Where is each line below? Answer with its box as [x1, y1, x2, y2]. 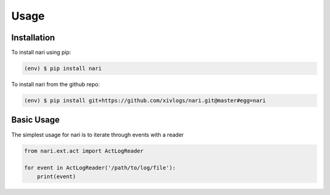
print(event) [37, 173, 76, 180]
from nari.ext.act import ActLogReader [24, 147, 144, 154]
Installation [11, 32, 55, 43]
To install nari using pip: [11, 49, 71, 56]
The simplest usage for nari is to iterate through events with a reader [11, 131, 184, 138]
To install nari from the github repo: [11, 81, 100, 88]
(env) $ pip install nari [24, 65, 102, 72]
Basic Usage [11, 115, 60, 125]
